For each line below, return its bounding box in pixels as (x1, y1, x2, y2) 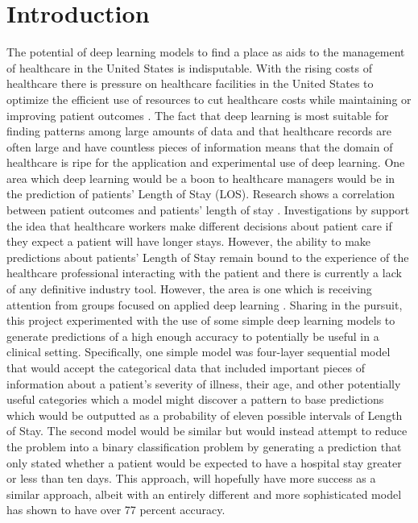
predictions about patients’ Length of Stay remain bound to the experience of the (6, 248, 409, 265)
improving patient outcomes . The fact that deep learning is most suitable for (6, 106, 389, 123)
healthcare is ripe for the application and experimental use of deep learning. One (6, 154, 405, 171)
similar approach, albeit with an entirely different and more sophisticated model (6, 485, 402, 502)
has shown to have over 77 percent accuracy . (6, 501, 226, 518)
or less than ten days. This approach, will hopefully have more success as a (6, 470, 376, 487)
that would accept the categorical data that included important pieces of (6, 359, 366, 376)
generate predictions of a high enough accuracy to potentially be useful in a (6, 327, 379, 344)
